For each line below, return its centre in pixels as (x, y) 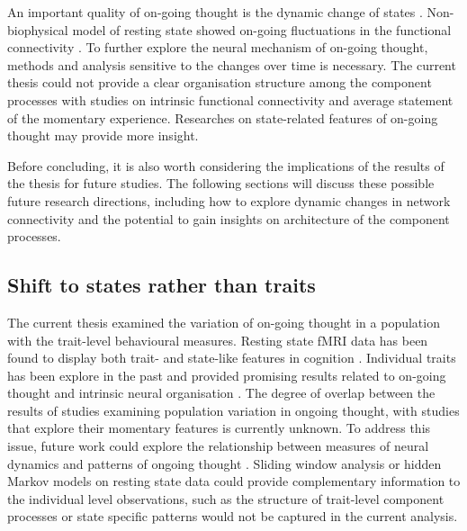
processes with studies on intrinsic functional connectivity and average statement (230, 99)
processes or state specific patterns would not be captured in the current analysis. (233, 516)
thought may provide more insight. (103, 135)
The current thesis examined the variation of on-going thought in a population (224, 322)
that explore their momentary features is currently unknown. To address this (219, 428)
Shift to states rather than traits (162, 285)
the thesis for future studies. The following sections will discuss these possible (221, 183)
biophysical (38, 29)
